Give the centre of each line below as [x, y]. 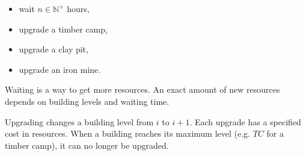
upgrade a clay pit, [54, 49]
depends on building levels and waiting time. [87, 101]
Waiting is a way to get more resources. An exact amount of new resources [142, 89]
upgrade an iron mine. [60, 69]
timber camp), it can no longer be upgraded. [87, 145]
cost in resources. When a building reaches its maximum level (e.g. [128, 133]
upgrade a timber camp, [63, 29]
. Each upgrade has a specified [245, 121]
